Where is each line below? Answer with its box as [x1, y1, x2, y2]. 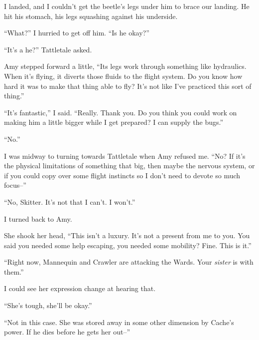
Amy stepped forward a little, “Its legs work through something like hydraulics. [4, 61, 247, 71]
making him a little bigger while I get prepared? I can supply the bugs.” [4, 117, 224, 127]
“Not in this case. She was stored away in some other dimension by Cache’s [4, 317, 234, 327]
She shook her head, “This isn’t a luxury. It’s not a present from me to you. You [4, 230, 250, 241]
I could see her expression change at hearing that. [4, 283, 156, 294]
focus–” [4, 180, 26, 190]
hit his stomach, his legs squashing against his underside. [4, 10, 178, 21]
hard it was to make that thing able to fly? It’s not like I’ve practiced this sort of [4, 80, 252, 91]
